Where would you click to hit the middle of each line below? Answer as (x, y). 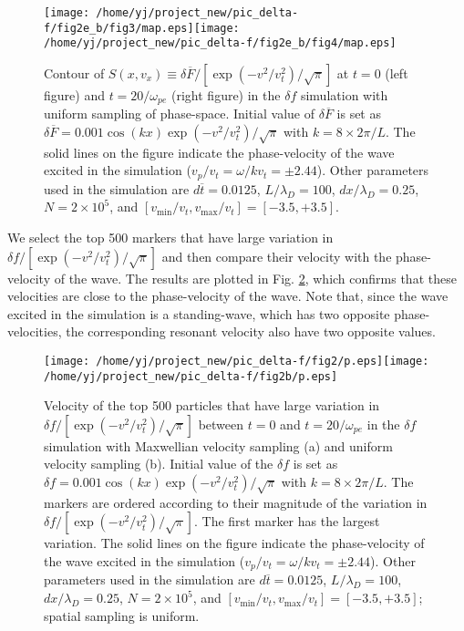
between (221, 424)
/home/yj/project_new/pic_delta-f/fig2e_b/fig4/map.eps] (220, 43)
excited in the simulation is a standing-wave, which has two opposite (199, 313)
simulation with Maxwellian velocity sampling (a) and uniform (218, 445)
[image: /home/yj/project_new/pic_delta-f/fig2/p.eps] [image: (237, 361)
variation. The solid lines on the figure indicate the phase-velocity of (234, 543)
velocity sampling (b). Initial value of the (159, 464)
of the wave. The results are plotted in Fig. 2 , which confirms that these (255, 278)
